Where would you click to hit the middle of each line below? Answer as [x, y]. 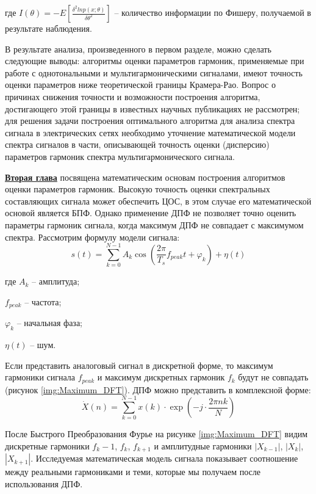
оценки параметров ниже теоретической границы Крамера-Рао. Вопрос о [140, 85]
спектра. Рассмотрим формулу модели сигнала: [92, 237]
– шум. [43, 345]
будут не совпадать [273, 377]
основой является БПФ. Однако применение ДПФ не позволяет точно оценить [151, 213]
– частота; [43, 301]
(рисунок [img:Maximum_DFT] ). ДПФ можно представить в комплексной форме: [158, 389]
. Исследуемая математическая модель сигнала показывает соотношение [164, 458]
